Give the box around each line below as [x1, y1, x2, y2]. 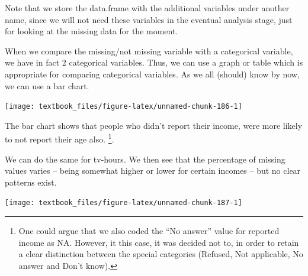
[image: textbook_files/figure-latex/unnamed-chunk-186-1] [5, 102, 242, 111]
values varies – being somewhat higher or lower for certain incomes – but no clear [5, 164, 301, 177]
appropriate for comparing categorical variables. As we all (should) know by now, [5, 67, 300, 80]
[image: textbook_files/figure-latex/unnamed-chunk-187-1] [5, 199, 242, 207]
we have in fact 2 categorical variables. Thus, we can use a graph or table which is [5, 56, 303, 69]
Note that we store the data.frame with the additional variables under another [5, 2, 290, 14]
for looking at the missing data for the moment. [5, 25, 178, 37]
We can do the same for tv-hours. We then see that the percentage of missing [5, 152, 285, 165]
